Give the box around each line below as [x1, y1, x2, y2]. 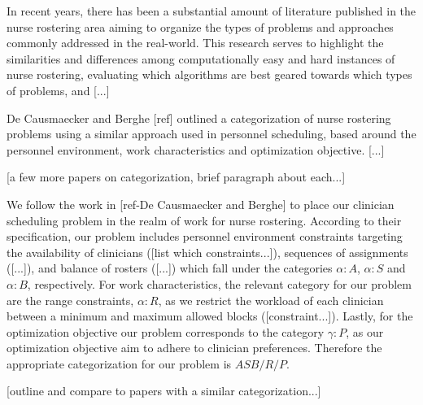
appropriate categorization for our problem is [7, 355, 232, 372]
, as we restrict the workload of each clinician [158, 291, 384, 308]
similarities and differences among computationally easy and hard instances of [7, 50, 395, 67]
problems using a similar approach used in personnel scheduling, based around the [7, 125, 416, 142]
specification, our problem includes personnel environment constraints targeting [7, 228, 403, 245]
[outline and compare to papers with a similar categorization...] [7, 382, 321, 399]
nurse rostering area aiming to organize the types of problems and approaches [7, 18, 394, 35]
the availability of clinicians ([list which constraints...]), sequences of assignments [7, 243, 408, 260]
